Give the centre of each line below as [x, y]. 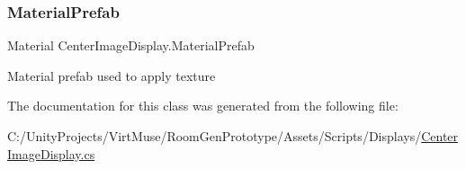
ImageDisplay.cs [51, 153]
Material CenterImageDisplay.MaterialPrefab [131, 45]
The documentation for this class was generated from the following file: [203, 106]
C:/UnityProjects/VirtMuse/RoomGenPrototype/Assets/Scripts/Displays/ [215, 136]
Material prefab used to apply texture [112, 75]
